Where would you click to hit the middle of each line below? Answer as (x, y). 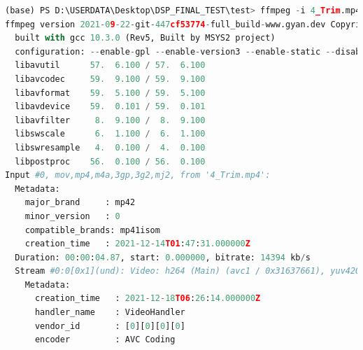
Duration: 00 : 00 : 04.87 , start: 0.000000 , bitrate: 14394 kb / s (163, 257)
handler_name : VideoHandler (110, 313)
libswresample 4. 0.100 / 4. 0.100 (110, 147)
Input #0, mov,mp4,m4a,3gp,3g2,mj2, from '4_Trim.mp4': (138, 175)
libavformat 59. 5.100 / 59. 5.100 (110, 93)
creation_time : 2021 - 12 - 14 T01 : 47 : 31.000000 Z (137, 244)
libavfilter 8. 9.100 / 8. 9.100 (110, 120)
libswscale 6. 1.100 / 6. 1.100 (110, 134)
